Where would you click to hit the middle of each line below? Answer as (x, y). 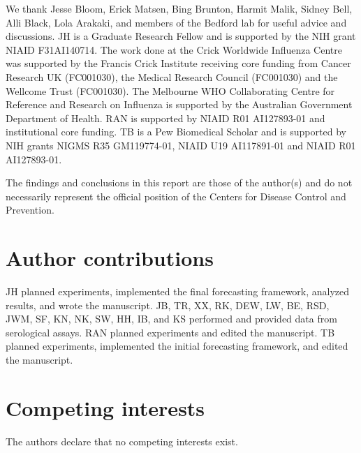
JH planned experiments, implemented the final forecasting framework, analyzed (178, 291)
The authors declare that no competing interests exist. (122, 441)
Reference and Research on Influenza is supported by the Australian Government (179, 104)
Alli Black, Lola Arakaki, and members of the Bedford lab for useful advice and (176, 22)
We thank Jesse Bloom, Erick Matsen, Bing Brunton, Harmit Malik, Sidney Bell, (179, 8)
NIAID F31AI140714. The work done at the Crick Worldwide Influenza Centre (174, 49)
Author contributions (110, 258)
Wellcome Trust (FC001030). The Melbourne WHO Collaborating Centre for (170, 90)
